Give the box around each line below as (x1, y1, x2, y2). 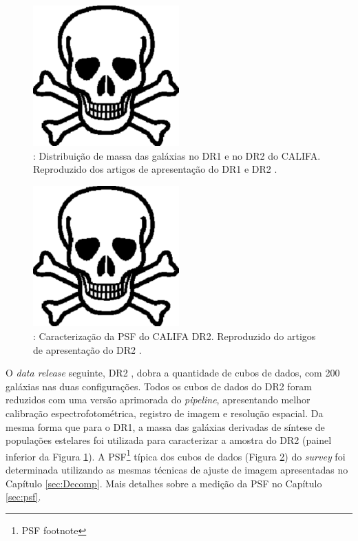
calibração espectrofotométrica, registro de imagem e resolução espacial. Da (6, 405, 324, 420)
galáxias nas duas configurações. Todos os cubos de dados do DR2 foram (6, 379, 312, 393)
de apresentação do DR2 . (33, 342, 142, 357)
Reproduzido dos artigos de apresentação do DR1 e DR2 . (33, 162, 277, 176)
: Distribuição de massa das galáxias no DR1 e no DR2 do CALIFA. (33, 148, 321, 162)
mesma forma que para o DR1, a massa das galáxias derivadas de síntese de (6, 419, 325, 434)
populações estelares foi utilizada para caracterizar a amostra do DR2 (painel (6, 433, 332, 447)
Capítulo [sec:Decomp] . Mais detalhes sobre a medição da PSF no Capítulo (6, 476, 322, 490)
